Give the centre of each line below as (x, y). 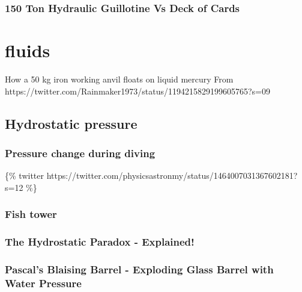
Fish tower (31, 214)
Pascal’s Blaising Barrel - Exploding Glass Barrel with (139, 269)
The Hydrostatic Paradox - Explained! (100, 242)
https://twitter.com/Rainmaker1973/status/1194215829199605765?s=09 (137, 91)
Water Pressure (43, 283)
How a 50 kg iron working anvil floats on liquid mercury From (119, 79)
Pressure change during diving (80, 153)
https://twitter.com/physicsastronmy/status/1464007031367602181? (172, 176)
